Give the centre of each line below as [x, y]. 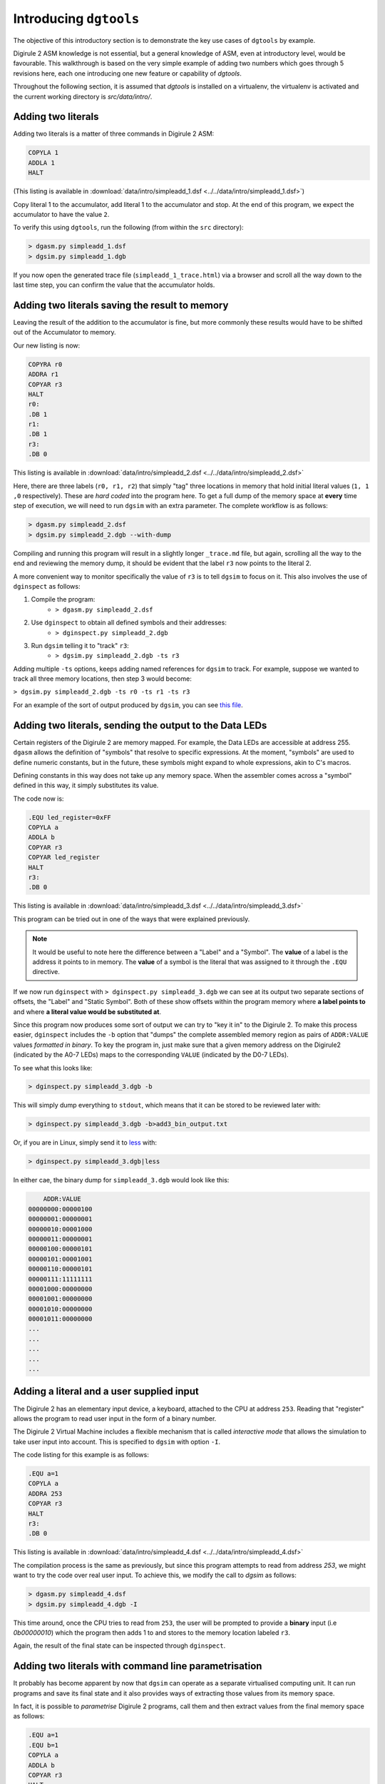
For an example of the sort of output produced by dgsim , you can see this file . [128, 705]
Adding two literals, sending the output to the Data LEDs [140, 725]
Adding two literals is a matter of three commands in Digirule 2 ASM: [114, 134]
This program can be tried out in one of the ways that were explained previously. [132, 919]
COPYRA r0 [45, 364]
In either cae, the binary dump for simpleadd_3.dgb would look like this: [121, 1180]
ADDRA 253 [45, 1494]
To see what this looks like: [53, 1068]
